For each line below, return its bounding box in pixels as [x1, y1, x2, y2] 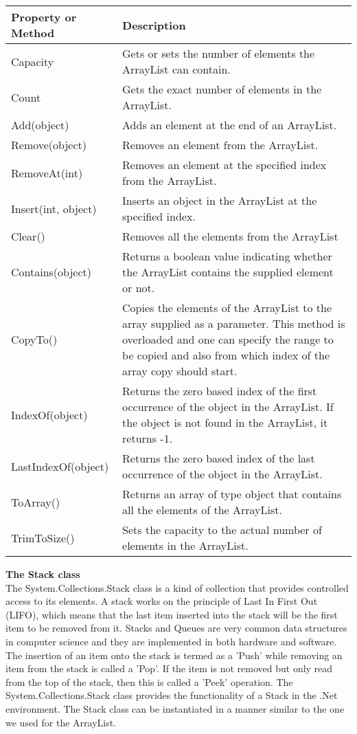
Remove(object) [11, 137, 87, 153]
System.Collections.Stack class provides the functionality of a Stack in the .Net [5, 688, 338, 702]
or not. [122, 280, 155, 296]
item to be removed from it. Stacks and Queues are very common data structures [5, 621, 347, 635]
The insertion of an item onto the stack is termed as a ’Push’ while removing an [5, 647, 343, 662]
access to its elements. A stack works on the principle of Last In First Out [5, 594, 318, 608]
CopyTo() [11, 331, 58, 347]
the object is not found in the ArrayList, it [122, 414, 328, 430]
